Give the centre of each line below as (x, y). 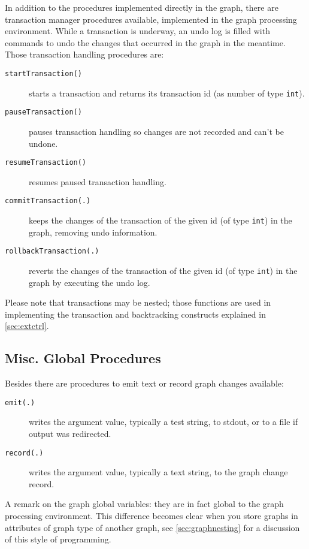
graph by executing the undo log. (90, 282)
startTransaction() (43, 73)
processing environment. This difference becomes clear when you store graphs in (152, 516)
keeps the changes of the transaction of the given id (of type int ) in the (160, 220)
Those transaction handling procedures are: (84, 54)
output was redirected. (70, 434)
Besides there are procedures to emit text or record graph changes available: (144, 383)
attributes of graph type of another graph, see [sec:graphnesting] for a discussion (152, 527)
